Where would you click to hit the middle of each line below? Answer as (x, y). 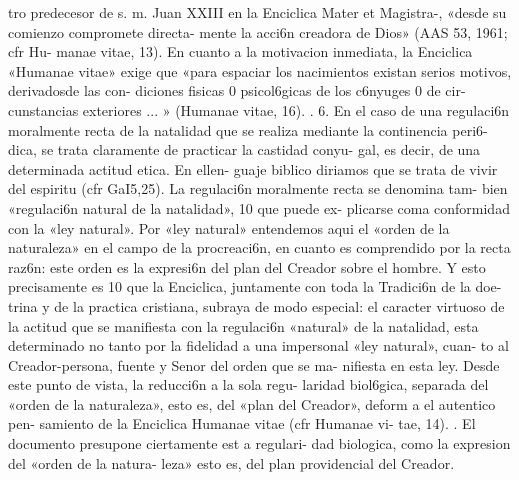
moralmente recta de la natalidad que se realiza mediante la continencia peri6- (248, 129)
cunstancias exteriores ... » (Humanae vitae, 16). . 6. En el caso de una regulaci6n (259, 109)
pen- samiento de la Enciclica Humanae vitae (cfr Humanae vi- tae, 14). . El (242, 423)
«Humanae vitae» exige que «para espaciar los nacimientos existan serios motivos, (260, 70)
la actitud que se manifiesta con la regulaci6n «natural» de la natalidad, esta (243, 325)
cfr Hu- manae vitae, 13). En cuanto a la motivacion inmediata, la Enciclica (240, 51)
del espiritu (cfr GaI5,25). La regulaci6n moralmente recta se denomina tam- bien (258, 188)
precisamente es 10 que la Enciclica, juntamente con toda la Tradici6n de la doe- (255, 286)
